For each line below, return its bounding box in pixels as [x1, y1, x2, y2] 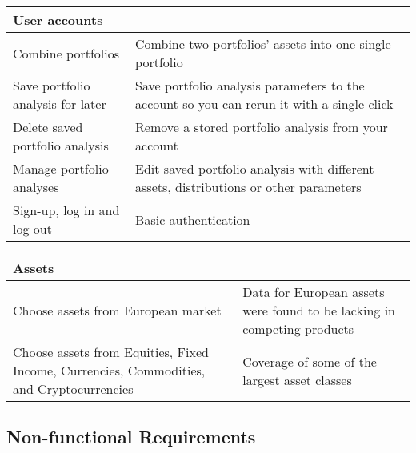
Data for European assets [242, 283, 385, 301]
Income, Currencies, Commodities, [13, 361, 206, 379]
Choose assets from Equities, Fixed [13, 343, 209, 361]
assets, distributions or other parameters [135, 178, 362, 196]
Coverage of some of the [242, 351, 377, 371]
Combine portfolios [13, 43, 120, 62]
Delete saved [13, 118, 83, 136]
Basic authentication [135, 210, 250, 229]
